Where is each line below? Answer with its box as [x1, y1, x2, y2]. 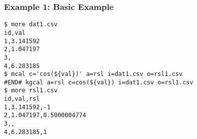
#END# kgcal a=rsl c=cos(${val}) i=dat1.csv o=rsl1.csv [4, 78, 194, 86]
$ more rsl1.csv [4, 87, 58, 94]
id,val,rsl [4, 95, 40, 103]
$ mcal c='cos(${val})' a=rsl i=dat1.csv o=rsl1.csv [4, 70, 183, 78]
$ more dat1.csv [4, 21, 58, 28]
